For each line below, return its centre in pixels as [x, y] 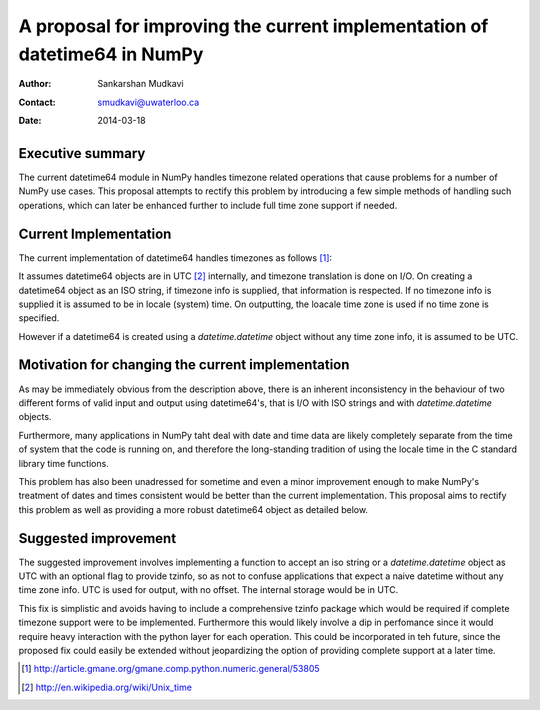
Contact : [37, 102]
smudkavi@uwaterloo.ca [148, 102]
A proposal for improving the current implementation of [253, 26]
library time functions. [63, 463]
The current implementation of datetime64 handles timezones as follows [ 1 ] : [175, 257]
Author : [35, 84]
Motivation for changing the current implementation [184, 365]
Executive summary [82, 153]
